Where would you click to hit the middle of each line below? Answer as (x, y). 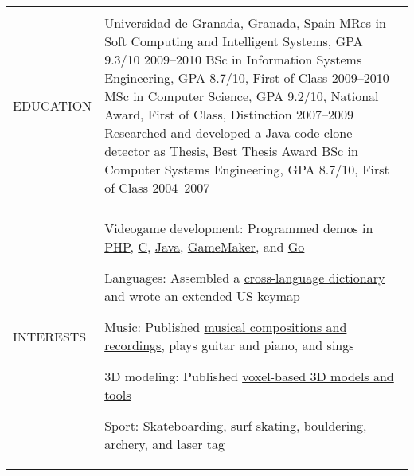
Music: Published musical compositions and (226, 327)
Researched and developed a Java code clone (228, 133)
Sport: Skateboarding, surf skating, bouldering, (236, 425)
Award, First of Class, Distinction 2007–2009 (229, 114)
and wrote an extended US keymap (202, 296)
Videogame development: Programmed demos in (239, 228)
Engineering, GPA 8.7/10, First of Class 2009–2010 (247, 78)
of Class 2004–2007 (157, 187)
